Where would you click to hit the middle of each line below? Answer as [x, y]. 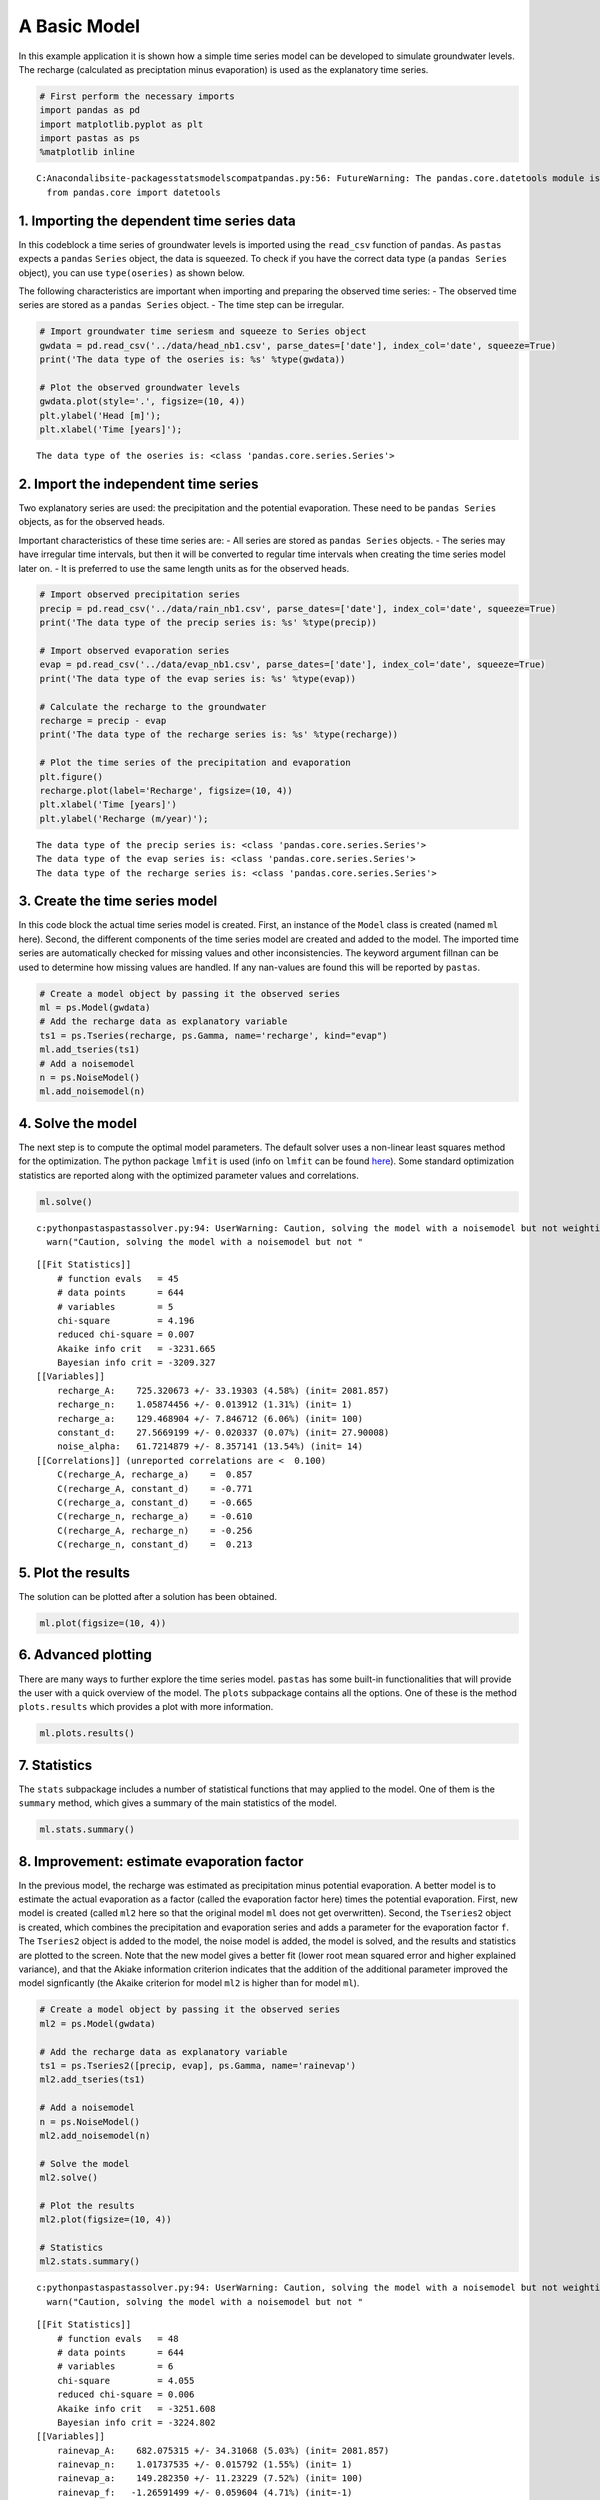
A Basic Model [79, 26]
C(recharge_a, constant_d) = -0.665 [154, 1502]
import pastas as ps [89, 138]
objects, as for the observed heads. [91, 522]
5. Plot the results [74, 1572]
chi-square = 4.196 [125, 1320]
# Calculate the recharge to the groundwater [153, 706]
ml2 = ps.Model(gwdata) [98, 2023]
